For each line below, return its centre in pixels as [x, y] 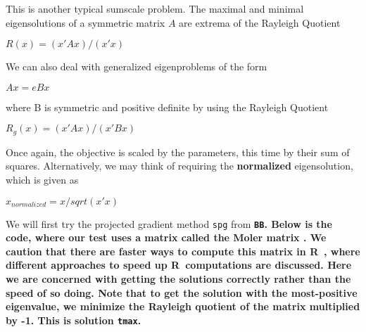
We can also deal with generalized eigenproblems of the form [137, 66]
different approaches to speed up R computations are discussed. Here [179, 265]
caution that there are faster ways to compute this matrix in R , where [183, 251]
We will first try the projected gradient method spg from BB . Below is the [169, 223]
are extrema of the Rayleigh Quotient [260, 22]
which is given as [42, 180]
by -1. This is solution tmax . [74, 320]
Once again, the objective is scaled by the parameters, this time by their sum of [178, 152]
